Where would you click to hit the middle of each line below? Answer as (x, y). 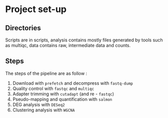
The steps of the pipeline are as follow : (46, 73)
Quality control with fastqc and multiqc (53, 88)
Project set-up (36, 9)
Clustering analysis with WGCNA (44, 110)
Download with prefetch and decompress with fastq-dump (73, 83)
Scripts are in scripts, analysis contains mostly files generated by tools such (84, 40)
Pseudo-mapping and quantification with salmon (62, 99)
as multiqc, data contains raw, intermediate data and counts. (68, 45)
